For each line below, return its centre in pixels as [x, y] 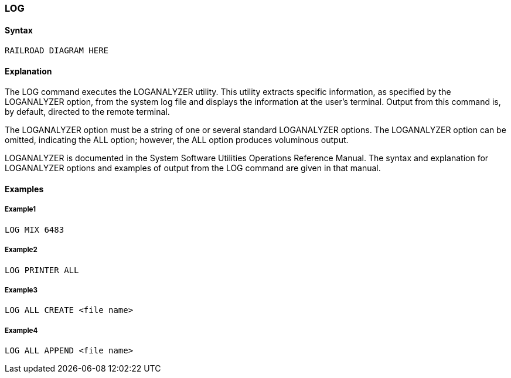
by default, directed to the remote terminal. [87, 112]
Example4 [21, 330]
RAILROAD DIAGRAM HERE [57, 51]
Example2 [21, 250]
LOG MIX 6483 [35, 229]
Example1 [21, 210]
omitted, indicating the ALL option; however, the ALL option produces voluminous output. [177, 140]
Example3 [21, 290]
